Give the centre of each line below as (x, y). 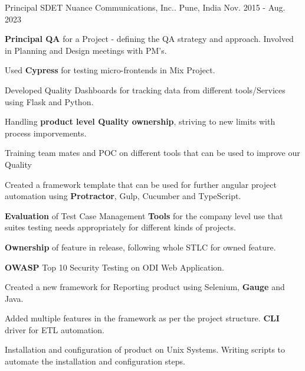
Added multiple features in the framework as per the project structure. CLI (142, 318)
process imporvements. (46, 133)
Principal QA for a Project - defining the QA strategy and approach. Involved (149, 39)
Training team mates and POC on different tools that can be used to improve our (152, 153)
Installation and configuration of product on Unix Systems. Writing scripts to (145, 349)
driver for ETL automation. (55, 329)
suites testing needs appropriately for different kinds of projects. (120, 227)
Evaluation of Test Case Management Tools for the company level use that (144, 215)
